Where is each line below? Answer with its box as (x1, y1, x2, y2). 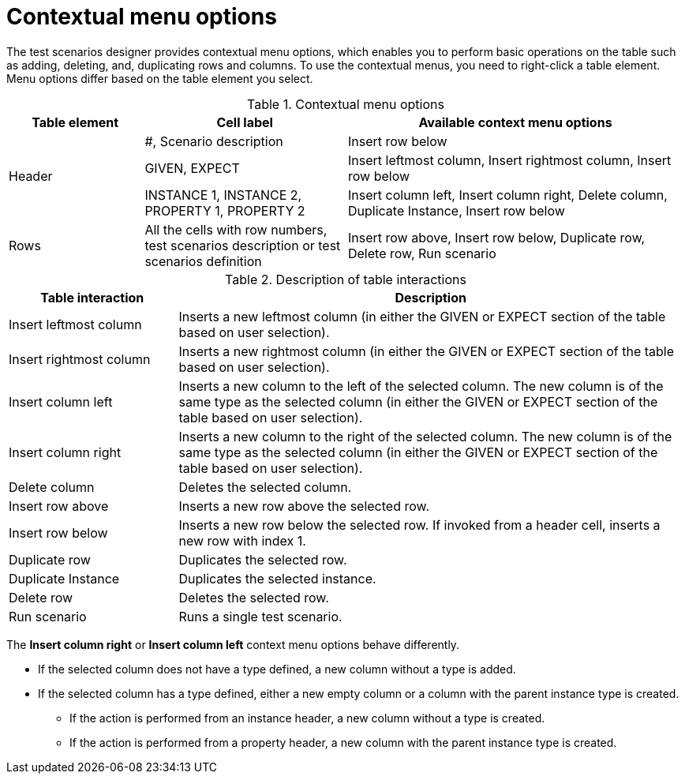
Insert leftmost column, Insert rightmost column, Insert (347, 152, 672, 168)
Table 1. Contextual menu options (247, 96, 444, 112)
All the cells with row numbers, (144, 221, 328, 238)
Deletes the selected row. (178, 589, 329, 606)
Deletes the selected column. (178, 478, 352, 495)
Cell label (216, 114, 273, 130)
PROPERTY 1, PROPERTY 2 (144, 202, 305, 219)
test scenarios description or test (144, 237, 341, 253)
